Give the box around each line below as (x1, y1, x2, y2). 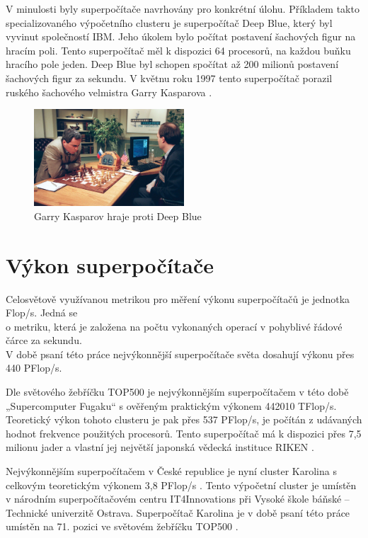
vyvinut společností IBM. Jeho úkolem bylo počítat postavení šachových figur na (6, 29, 356, 44)
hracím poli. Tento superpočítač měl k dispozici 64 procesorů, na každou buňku (6, 42, 351, 57)
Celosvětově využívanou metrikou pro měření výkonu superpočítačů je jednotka (6, 291, 350, 306)
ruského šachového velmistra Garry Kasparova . (6, 84, 212, 99)
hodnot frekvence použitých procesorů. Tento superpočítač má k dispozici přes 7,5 (6, 425, 362, 440)
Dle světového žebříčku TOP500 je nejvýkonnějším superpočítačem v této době (6, 384, 349, 399)
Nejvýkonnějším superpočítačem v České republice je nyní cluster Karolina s (6, 464, 337, 479)
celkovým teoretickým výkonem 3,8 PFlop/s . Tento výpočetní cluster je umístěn (6, 477, 357, 492)
